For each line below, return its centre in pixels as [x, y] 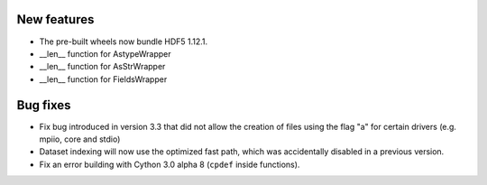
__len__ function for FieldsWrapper [103, 79]
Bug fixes [44, 105]
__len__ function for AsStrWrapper [102, 67]
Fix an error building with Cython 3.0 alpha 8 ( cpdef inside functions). [170, 164]
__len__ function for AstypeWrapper [105, 53]
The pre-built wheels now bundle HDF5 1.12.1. [124, 42]
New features [55, 19]
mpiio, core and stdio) [80, 139]
